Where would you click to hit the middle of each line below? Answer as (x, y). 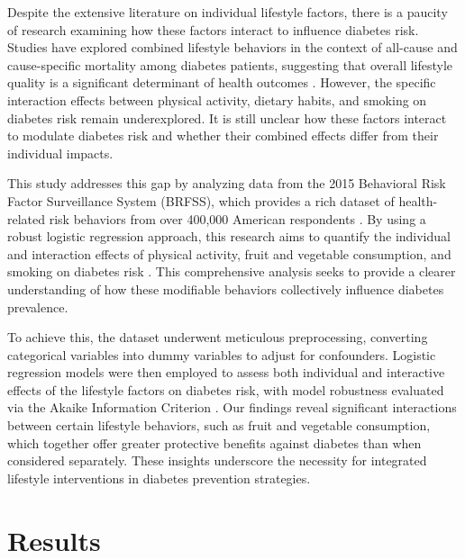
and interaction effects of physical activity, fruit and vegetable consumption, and (229, 253)
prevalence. (38, 307)
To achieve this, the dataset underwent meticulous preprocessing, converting (218, 337)
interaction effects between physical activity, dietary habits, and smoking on (217, 99)
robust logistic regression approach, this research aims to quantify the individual (229, 236)
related (27, 218)
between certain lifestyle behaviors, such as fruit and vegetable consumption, (219, 425)
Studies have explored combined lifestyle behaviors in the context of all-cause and (232, 47)
